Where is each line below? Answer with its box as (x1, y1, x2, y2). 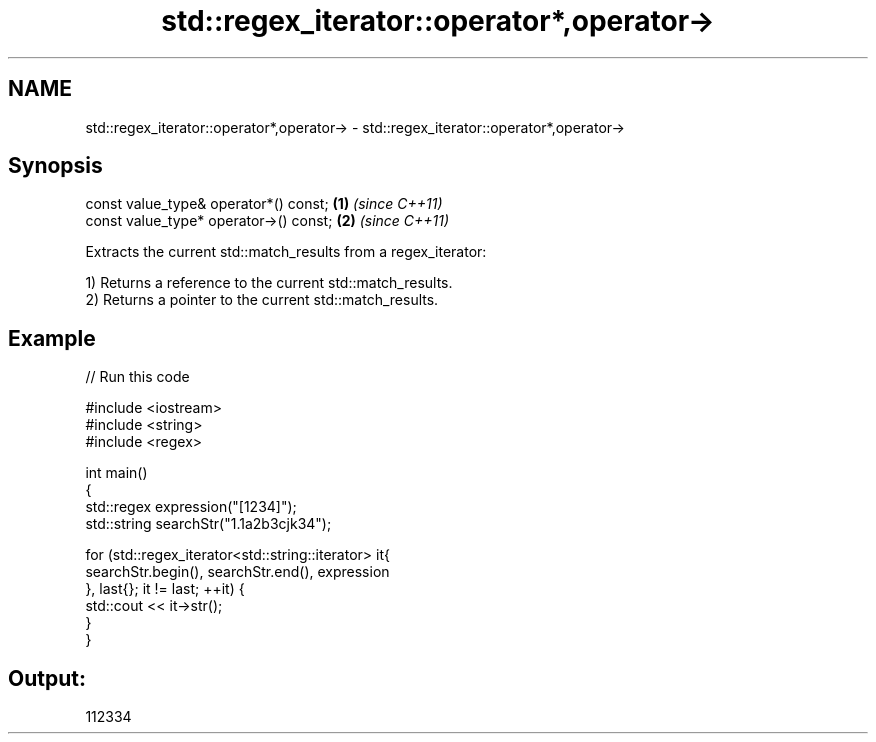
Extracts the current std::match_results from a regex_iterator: (85, 243, 487, 261)
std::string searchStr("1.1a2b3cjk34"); (85, 515, 332, 533)
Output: (8, 665, 86, 691)
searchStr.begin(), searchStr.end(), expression (85, 563, 390, 581)
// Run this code (85, 368, 190, 386)
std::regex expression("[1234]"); (85, 498, 297, 516)
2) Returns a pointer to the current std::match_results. (85, 291, 439, 309)
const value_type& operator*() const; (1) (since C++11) (85, 195, 443, 213)
